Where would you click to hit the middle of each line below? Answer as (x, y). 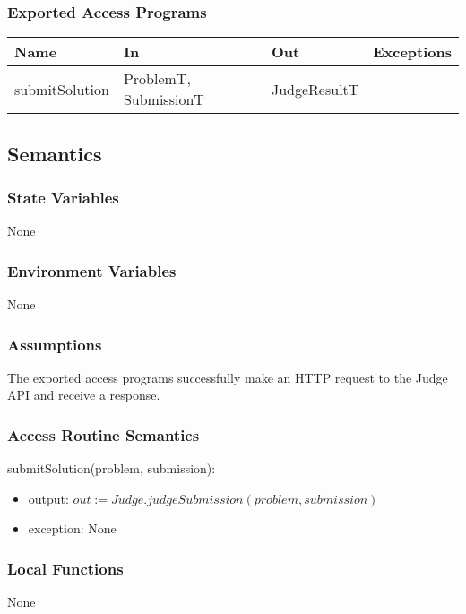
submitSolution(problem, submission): (112, 468)
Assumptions (55, 344)
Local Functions (65, 568)
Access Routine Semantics (104, 434)
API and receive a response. (84, 395)
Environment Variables (92, 270)
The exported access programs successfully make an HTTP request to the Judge (228, 377)
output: (48, 498)
